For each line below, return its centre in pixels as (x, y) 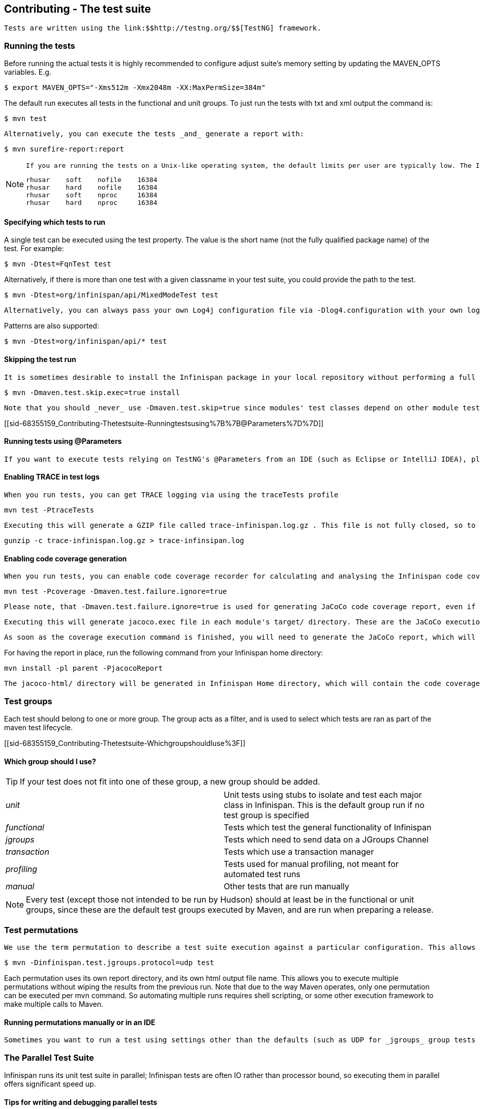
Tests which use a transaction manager (299, 852)
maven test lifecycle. (39, 728)
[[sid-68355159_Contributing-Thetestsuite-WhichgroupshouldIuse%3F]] (125, 743)
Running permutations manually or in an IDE (80, 1022)
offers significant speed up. (50, 1084)
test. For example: (34, 249)
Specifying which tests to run (55, 222)
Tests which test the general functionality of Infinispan (328, 828)
